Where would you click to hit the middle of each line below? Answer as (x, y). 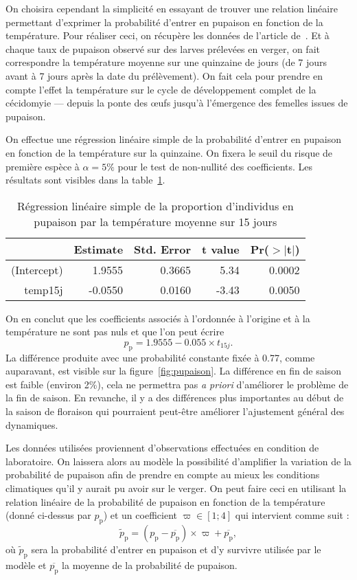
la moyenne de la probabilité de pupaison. (150, 565)
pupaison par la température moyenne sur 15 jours (156, 221)
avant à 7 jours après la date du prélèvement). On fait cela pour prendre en (164, 75)
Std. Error (162, 249)
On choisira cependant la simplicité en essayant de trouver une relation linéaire (172, 8)
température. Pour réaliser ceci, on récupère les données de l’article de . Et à (168, 35)
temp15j (44, 289)
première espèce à (43, 166)
